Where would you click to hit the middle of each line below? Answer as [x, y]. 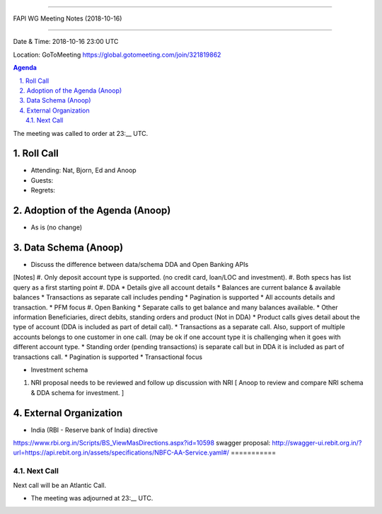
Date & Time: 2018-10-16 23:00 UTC [66, 42]
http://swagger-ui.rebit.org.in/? [317, 443]
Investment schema [59, 370]
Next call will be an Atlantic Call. [60, 485]
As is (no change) [57, 227]
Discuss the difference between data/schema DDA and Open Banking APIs [140, 265]
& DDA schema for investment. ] [77, 392]
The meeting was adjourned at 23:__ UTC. [92, 498]
